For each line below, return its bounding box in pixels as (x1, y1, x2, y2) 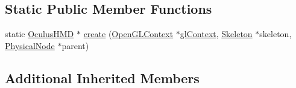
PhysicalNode (5, 39, 55, 51)
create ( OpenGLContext (83, 28, 174, 40)
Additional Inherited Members (5, 68, 200, 87)
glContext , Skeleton (180, 28, 253, 40)
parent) (61, 39, 89, 51)
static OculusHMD (5, 28, 74, 40)
